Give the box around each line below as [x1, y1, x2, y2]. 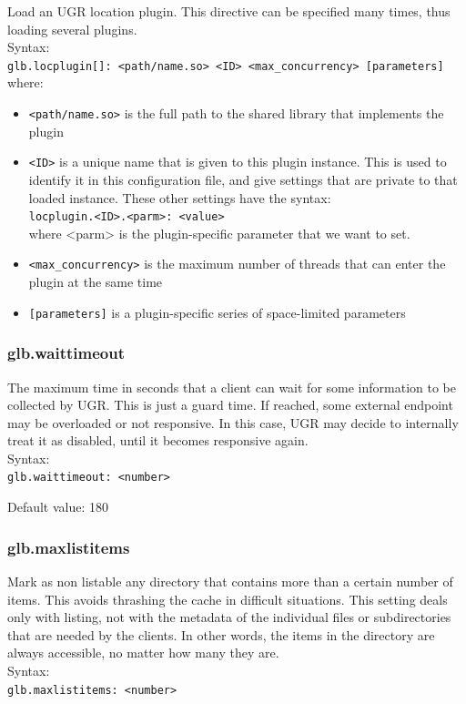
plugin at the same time [28, 272, 163, 291]
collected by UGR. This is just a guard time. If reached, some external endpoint [7, 395, 453, 414]
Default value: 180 [7, 497, 109, 516]
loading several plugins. [7, 19, 137, 38]
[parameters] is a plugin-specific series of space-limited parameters [28, 302, 406, 321]
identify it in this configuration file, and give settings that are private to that [28, 169, 458, 189]
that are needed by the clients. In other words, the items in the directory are [7, 625, 435, 644]
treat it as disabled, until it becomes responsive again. [7, 431, 309, 450]
